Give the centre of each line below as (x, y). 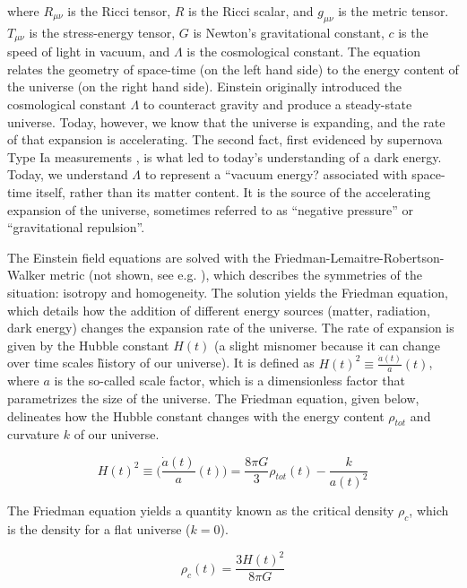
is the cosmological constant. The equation (304, 52)
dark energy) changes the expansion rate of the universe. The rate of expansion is (231, 328)
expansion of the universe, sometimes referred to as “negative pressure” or (211, 209)
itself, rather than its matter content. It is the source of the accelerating (233, 192)
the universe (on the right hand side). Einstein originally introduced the (205, 86)
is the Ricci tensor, (119, 11)
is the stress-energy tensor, (102, 32)
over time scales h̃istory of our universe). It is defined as (161, 363)
